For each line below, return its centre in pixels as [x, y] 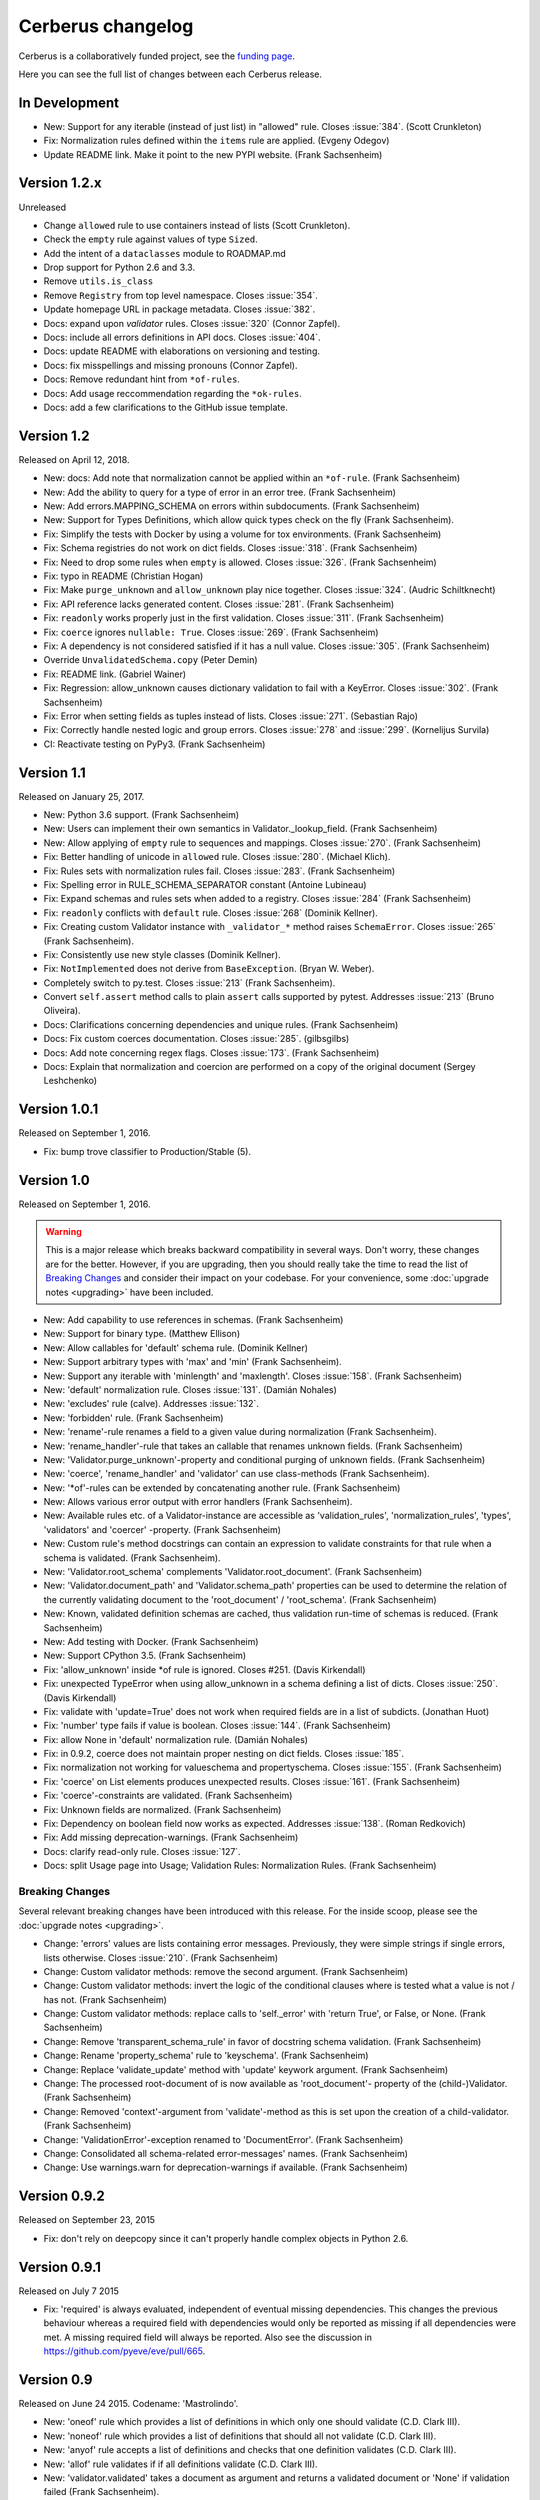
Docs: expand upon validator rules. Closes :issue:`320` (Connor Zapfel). [191, 323]
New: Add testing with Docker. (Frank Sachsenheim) [151, 1641]
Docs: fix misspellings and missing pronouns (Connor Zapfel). [170, 365]
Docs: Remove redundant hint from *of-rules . [141, 379]
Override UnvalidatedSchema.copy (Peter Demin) [151, 660]
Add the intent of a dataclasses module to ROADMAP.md [165, 253]
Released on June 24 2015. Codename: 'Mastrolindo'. [128, 2404]
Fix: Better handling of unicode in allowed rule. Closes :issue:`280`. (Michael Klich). [217, 857]
